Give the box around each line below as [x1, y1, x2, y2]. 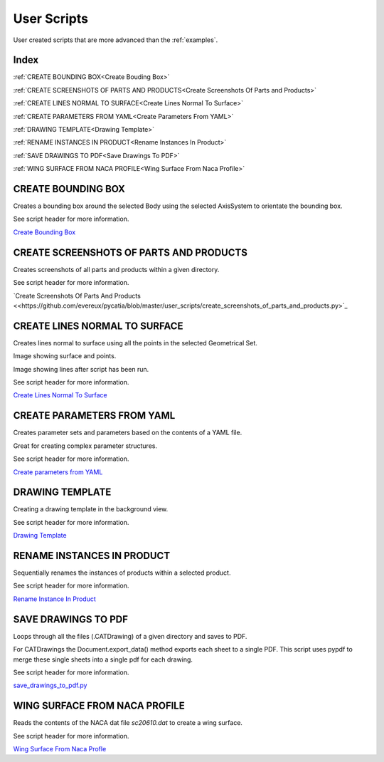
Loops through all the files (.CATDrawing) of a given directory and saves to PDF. [13, 632, 247, 640]
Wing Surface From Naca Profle [13, 745, 107, 753]
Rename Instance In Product [13, 595, 96, 603]
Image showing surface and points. [13, 352, 117, 360]
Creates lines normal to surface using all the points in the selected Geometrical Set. [13, 338, 257, 347]
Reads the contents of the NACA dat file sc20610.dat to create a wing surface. [13, 719, 243, 727]
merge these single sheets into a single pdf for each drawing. [13, 655, 193, 664]
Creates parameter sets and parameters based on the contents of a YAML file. [13, 428, 242, 437]
